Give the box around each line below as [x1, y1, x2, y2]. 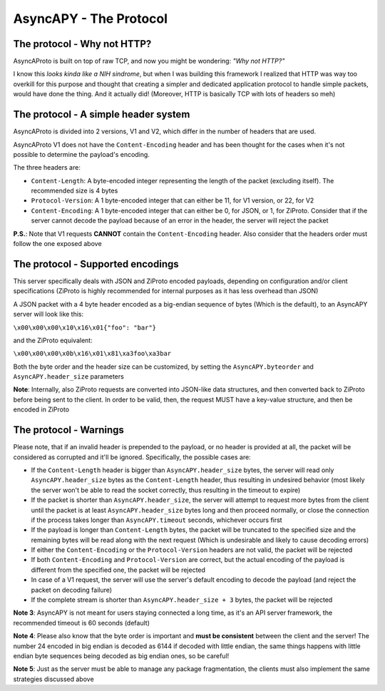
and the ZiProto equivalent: [13, 336, 93, 344]
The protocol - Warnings [13, 424, 125, 436]
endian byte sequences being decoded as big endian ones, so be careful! [13, 651, 230, 660]
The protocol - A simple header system [13, 108, 190, 121]
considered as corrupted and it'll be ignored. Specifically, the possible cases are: [13, 453, 251, 461]
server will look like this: [13, 310, 84, 319]
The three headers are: [13, 163, 81, 172]
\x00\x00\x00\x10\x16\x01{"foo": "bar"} [13, 323, 157, 332]
